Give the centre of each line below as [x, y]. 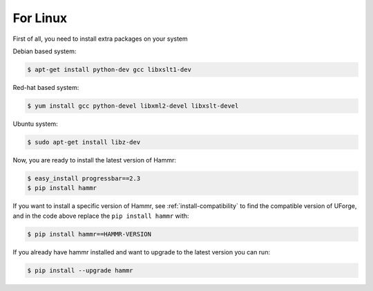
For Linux [40, 18]
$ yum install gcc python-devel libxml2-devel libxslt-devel [133, 106]
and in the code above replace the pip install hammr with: [101, 216]
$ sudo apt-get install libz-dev [84, 142]
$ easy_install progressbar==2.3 [84, 178]
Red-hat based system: [46, 87]
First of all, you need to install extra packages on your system [100, 39]
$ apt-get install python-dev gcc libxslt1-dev [109, 69]
